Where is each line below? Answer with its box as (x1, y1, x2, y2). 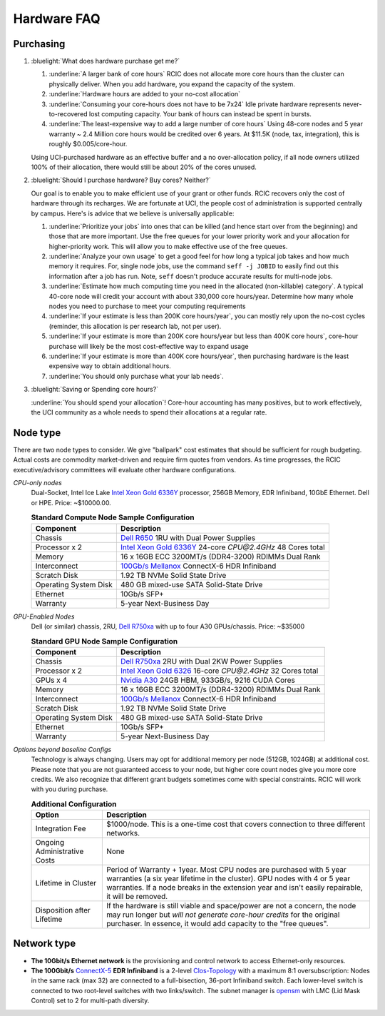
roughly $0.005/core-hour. (48, 140, 128, 148)
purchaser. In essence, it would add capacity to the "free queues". (106, 919, 329, 929)
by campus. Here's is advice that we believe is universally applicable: (31, 209, 235, 218)
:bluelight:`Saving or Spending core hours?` (31, 385, 159, 394)
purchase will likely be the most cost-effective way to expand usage (48, 342, 249, 350)
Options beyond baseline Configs (13, 745, 112, 753)
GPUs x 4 (35, 675, 68, 685)
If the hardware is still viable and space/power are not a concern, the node (106, 901, 356, 911)
